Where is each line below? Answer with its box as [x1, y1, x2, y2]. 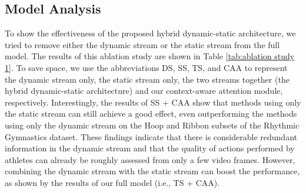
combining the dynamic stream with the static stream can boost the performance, [5, 165, 300, 177]
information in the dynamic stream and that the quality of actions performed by [5, 142, 295, 154]
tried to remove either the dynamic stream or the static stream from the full [5, 38, 280, 50]
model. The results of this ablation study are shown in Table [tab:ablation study [5, 50, 295, 62]
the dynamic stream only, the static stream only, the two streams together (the [5, 73, 290, 85]
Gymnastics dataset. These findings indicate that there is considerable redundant [5, 130, 297, 143]
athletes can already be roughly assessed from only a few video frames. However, [5, 153, 295, 165]
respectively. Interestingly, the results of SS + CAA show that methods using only [5, 96, 301, 108]
